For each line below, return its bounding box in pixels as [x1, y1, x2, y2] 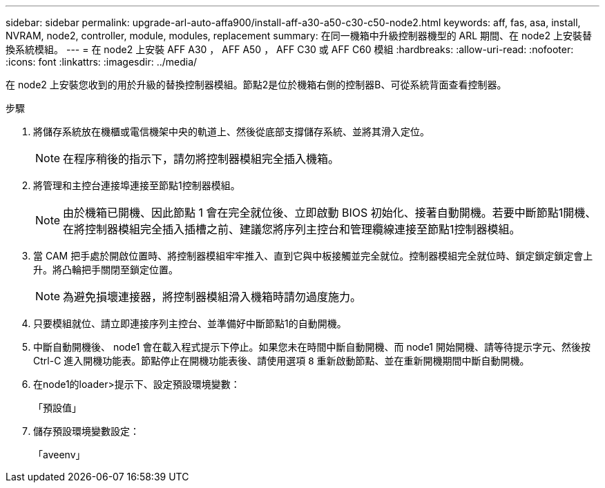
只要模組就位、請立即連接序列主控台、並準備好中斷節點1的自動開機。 [33, 318, 347, 329]
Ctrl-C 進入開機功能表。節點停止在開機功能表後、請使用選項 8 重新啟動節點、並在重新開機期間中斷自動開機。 [33, 355, 530, 367]
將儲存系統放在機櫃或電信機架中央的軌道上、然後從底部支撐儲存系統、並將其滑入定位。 [33, 126, 430, 137]
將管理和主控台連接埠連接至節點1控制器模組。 [33, 179, 240, 191]
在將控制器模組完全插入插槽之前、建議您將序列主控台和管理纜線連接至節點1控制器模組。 [63, 222, 521, 236]
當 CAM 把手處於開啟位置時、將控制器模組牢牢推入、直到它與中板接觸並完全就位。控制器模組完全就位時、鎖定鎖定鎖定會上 [33, 250, 593, 262]
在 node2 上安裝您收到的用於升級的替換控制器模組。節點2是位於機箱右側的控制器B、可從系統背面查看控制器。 [6, 79, 507, 90]
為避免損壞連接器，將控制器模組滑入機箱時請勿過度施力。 [63, 290, 362, 304]
